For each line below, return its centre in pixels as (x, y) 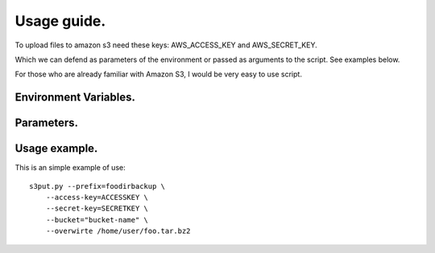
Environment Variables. (75, 98)
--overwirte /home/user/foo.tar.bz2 (118, 231)
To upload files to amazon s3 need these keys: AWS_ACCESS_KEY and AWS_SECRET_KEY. (166, 45)
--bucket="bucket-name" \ (97, 220)
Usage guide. (60, 21)
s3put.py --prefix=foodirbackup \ (97, 186)
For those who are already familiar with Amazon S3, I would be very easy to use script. (158, 74)
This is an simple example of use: (70, 168)
